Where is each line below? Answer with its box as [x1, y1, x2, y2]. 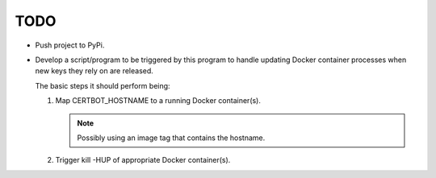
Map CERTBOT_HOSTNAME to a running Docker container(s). [55, 96, 262, 106]
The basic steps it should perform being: [35, 81, 170, 90]
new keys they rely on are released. [35, 66, 153, 76]
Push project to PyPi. [35, 40, 105, 50]
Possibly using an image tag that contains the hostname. [77, 133, 266, 143]
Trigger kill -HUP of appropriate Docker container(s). [55, 155, 231, 165]
